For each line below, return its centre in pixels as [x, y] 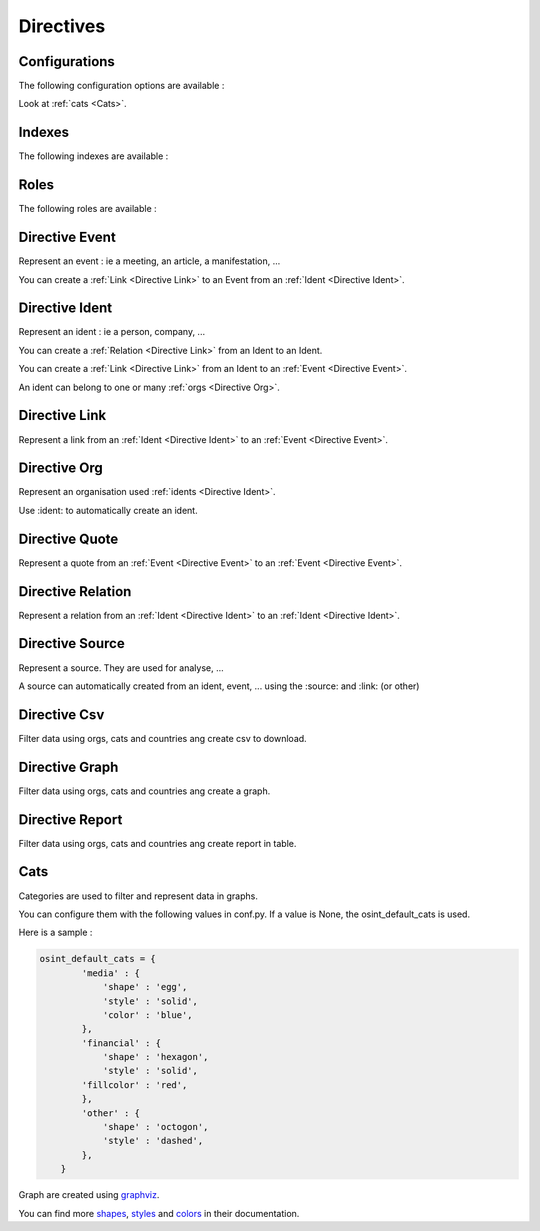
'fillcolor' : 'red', [134, 1084]
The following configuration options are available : [121, 86]
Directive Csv [61, 714]
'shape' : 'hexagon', [155, 1057]
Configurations [66, 61]
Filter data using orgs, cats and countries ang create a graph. [144, 791]
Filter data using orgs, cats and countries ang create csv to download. [162, 738]
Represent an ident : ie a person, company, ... [111, 332]
